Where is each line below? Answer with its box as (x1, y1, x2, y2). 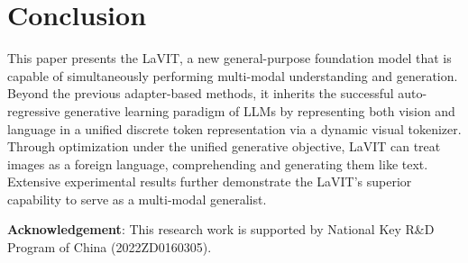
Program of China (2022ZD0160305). (7, 238, 212, 257)
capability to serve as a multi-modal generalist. (7, 189, 267, 208)
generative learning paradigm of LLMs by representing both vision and (64, 101, 455, 120)
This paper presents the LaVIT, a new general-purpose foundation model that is (7, 49, 452, 68)
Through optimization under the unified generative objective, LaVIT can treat (7, 137, 441, 156)
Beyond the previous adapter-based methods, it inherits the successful (7, 84, 394, 103)
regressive (7, 101, 60, 120)
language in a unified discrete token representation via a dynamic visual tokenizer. (7, 119, 462, 138)
